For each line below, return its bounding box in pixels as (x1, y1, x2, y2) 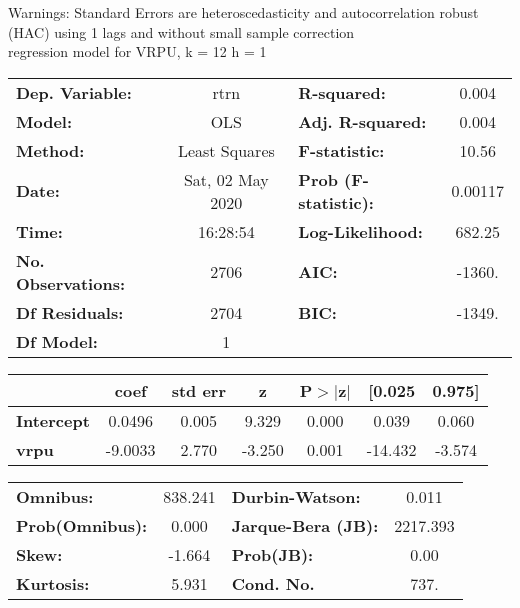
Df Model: (16, 329, 98, 353)
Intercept (16, 408, 90, 432)
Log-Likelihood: (298, 219, 423, 243)
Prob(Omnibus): (16, 513, 148, 537)
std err (171, 378, 226, 402)
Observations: (16, 271, 126, 295)
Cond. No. (231, 571, 315, 595)
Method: (16, 138, 85, 162)
